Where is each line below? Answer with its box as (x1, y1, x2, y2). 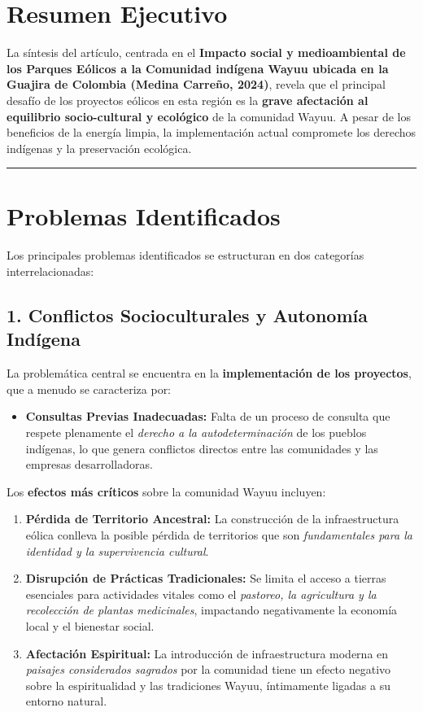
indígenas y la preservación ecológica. (7, 139, 192, 156)
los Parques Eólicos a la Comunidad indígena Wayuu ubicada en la (7, 59, 389, 76)
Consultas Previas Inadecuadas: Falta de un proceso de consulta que (25, 408, 390, 425)
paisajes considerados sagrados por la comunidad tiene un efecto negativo (25, 661, 391, 678)
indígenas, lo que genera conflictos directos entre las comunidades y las (25, 439, 378, 456)
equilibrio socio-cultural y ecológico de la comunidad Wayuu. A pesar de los (7, 107, 412, 124)
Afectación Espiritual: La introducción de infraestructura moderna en (25, 644, 389, 662)
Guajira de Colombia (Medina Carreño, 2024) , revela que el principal (7, 76, 386, 93)
